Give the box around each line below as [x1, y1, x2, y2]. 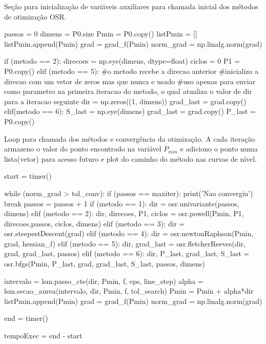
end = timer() [4, 313, 48, 323]
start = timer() [4, 170, 52, 181]
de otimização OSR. [4, 11, 67, 22]
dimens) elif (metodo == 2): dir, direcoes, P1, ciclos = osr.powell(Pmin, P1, [4, 208, 244, 219]
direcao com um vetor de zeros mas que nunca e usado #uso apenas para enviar [4, 75, 256, 86]
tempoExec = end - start [4, 330, 83, 341]
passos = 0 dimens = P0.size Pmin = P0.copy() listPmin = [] [4, 28, 197, 39]
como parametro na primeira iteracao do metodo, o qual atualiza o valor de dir [4, 86, 252, 97]
